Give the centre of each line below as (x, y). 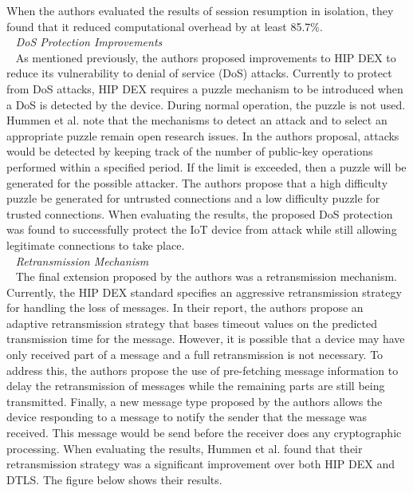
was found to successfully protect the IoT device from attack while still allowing (202, 229)
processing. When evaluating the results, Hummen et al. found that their (185, 448)
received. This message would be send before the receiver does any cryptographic (204, 433)
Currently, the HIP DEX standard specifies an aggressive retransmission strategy (204, 292)
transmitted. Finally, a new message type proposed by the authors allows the (195, 401)
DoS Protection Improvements (89, 42)
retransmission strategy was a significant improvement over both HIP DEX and (201, 464)
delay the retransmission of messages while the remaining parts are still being (196, 386)
